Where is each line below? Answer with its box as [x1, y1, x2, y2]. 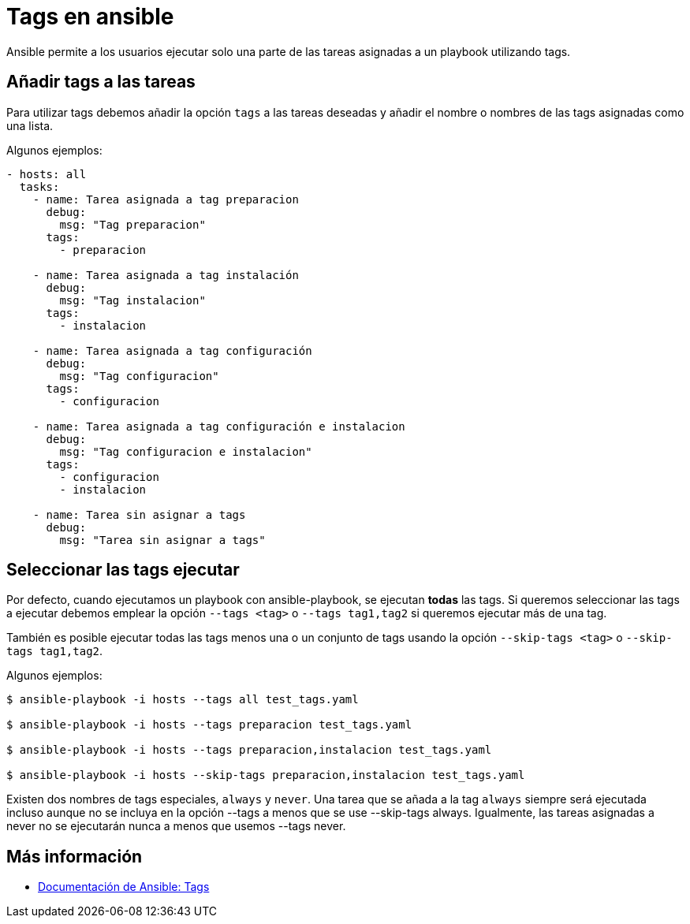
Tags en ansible [6, 3, 174, 30]
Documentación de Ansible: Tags [38, 880, 210, 894]
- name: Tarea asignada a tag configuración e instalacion [32, 419, 405, 433]
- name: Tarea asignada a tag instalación [32, 268, 299, 281]
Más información [6, 846, 143, 866]
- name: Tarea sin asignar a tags [32, 508, 246, 521]
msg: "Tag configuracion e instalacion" [59, 445, 312, 458]
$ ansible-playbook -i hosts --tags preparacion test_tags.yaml [6, 718, 412, 732]
